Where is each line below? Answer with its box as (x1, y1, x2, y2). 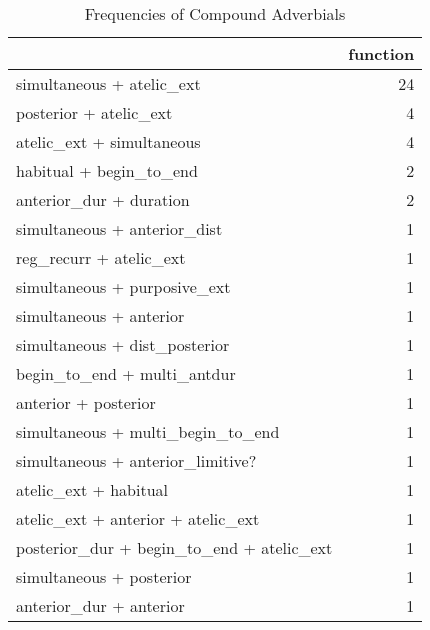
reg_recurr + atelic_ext (16, 246, 186, 269)
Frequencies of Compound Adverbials (84, 2, 346, 25)
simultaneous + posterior (16, 565, 192, 588)
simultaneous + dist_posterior (16, 333, 230, 356)
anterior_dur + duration (16, 188, 190, 211)
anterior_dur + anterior (16, 594, 185, 617)
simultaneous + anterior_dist (16, 217, 223, 240)
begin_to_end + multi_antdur (16, 362, 236, 385)
